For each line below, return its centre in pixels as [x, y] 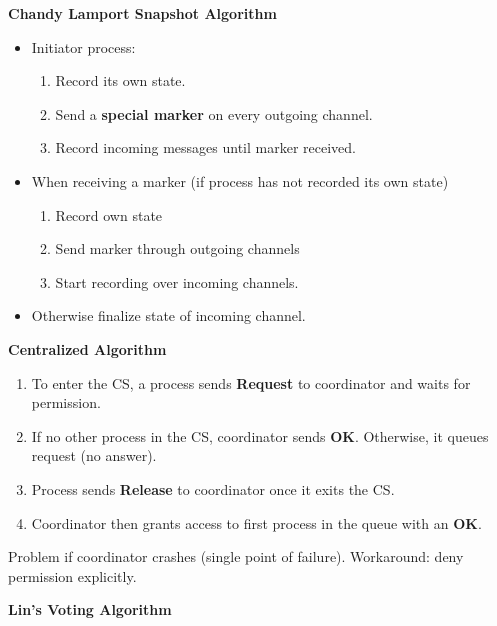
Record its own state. [120, 80]
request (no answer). [94, 455]
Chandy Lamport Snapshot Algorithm [142, 13]
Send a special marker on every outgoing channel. [214, 113]
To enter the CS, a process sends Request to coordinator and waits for [251, 382]
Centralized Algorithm [87, 348]
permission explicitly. [72, 575]
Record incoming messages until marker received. [205, 147]
